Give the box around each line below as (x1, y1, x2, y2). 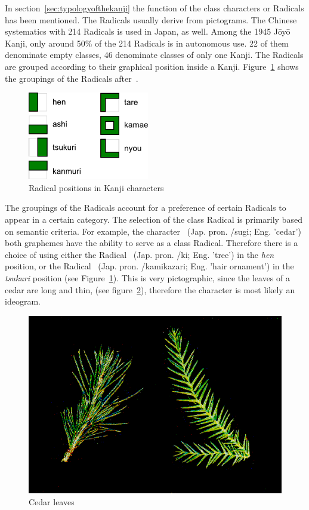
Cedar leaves (29, 495, 75, 508)
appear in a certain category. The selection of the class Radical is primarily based (5, 213, 302, 225)
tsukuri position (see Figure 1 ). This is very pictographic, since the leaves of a (5, 271, 290, 284)
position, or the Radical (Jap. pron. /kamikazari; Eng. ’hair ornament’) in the (5, 260, 294, 272)
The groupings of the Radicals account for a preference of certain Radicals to (5, 201, 286, 214)
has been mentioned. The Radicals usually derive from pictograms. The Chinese (5, 13, 297, 26)
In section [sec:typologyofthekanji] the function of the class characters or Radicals (5, 2, 304, 14)
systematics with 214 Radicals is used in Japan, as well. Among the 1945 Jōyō (5, 25, 291, 38)
